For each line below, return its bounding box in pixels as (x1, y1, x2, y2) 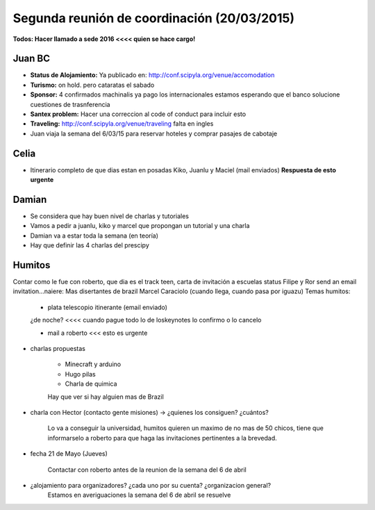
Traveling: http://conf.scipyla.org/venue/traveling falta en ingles (30, 120, 214, 128)
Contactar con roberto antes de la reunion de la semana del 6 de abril (47, 466, 247, 474)
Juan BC (12, 53, 51, 65)
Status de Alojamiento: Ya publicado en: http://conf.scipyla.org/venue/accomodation (30, 71, 275, 79)
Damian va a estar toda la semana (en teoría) (30, 231, 159, 240)
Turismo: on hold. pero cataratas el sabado (30, 81, 155, 89)
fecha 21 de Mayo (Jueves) (30, 450, 108, 458)
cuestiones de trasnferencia (30, 100, 110, 108)
